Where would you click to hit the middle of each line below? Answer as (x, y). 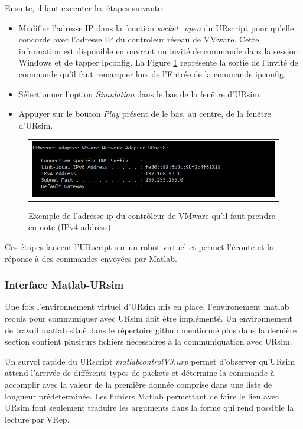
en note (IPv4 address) (70, 227)
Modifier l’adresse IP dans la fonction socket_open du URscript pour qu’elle (156, 27)
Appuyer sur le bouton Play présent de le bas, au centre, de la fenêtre (145, 114)
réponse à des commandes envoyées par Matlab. (91, 258)
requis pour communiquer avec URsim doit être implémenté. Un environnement (149, 318)
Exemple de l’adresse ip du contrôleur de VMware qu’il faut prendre (152, 215)
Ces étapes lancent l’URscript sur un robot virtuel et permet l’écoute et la (139, 247)
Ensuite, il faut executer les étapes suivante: (84, 8)
